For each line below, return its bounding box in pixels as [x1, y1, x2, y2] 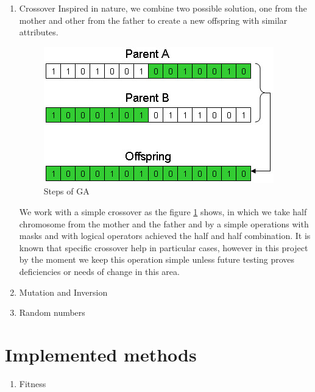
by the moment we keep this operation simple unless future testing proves [19, 253, 295, 266]
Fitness [19, 377, 46, 390]
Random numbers [19, 306, 85, 319]
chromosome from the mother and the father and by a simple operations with [19, 217, 309, 230]
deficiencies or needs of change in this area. [19, 265, 180, 277]
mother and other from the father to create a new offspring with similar [19, 13, 288, 26]
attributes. [19, 26, 58, 38]
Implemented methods [5, 341, 197, 366]
